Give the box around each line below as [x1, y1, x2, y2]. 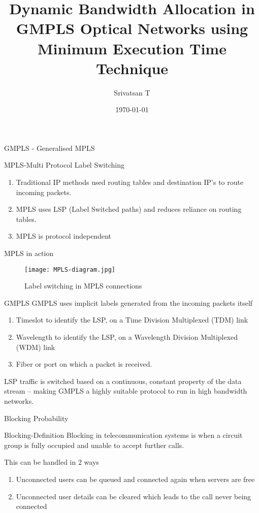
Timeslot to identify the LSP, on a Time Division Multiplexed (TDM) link [16, 314, 248, 325]
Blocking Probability [4, 412, 69, 423]
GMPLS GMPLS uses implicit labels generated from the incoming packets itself [4, 297, 253, 308]
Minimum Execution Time [38, 38, 226, 58]
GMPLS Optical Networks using [16, 18, 248, 39]
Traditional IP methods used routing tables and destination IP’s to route [16, 177, 244, 187]
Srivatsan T [114, 87, 150, 98]
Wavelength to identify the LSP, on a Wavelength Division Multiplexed [16, 332, 238, 342]
